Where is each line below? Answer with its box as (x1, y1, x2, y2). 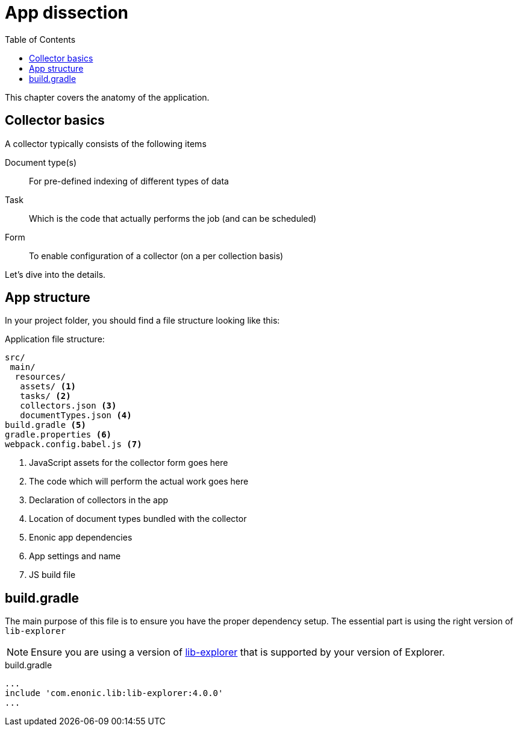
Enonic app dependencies (29, 532, 133, 543)
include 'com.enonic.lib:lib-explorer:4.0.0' (5, 688, 223, 698)
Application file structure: (5, 334, 105, 345)
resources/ (14, 372, 66, 382)
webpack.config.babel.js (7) (5, 439, 142, 450)
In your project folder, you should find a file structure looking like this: (5, 315, 280, 326)
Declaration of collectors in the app (29, 495, 169, 506)
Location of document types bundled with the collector (29, 513, 247, 524)
